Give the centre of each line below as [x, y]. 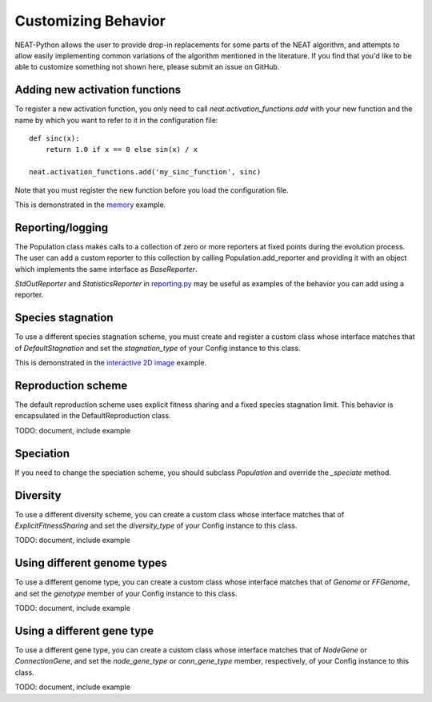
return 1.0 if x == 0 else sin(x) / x [122, 150]
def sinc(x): [54, 139]
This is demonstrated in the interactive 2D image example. [111, 363]
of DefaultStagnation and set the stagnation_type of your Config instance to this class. [158, 348]
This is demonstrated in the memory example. [90, 205]
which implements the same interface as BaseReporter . [106, 269]
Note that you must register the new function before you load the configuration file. [152, 190]
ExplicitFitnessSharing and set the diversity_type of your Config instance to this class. [156, 526]
